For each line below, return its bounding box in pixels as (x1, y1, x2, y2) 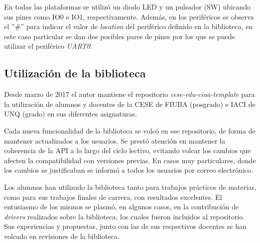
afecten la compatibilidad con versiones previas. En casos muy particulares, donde (4, 155, 256, 165)
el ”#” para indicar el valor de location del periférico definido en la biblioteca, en (4, 21, 253, 32)
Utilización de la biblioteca (4, 65, 146, 81)
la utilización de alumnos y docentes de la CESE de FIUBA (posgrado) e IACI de (4, 98, 255, 109)
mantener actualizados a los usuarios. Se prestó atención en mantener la (4, 135, 225, 146)
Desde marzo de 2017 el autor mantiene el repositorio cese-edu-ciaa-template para (4, 89, 255, 99)
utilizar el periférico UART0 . (4, 41, 92, 51)
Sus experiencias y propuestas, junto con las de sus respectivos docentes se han (4, 221, 247, 231)
